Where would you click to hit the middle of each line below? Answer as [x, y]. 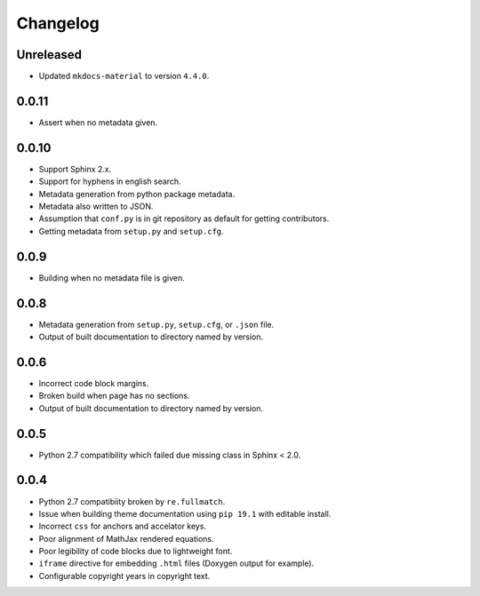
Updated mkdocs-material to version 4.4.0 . [124, 76]
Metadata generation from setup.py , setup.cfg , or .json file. [156, 324]
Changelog [58, 23]
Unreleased [49, 55]
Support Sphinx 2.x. [75, 169]
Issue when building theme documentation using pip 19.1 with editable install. [185, 513]
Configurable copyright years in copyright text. [124, 576]
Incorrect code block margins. [94, 383]
